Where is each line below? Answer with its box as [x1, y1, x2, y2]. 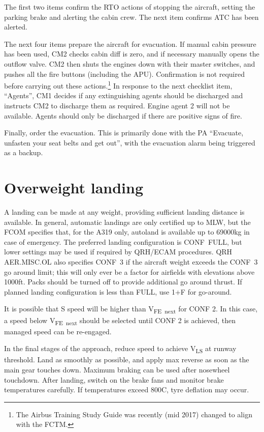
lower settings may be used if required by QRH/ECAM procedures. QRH [4, 246, 233, 257]
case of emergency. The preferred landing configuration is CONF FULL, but [4, 236, 242, 247]
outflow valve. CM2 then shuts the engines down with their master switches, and [4, 58, 255, 69]
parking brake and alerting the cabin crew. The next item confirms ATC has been [4, 11, 259, 22]
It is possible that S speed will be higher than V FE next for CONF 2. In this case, [4, 303, 258, 315]
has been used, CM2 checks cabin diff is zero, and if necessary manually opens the [4, 48, 259, 59]
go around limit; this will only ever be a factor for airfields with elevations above [4, 266, 255, 277]
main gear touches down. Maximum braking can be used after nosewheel [4, 364, 230, 375]
